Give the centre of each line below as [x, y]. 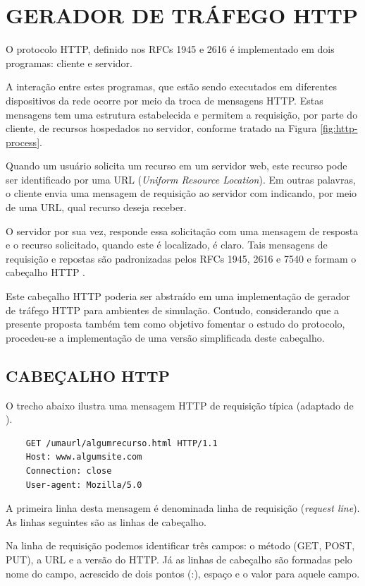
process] [23, 142]
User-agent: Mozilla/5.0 [84, 485]
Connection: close [69, 471]
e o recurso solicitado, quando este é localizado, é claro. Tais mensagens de [167, 245]
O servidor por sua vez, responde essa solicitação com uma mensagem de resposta [182, 231]
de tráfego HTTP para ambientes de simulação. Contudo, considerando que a [173, 310]
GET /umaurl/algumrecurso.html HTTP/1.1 [122, 443]
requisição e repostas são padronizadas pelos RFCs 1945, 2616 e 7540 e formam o [181, 258]
